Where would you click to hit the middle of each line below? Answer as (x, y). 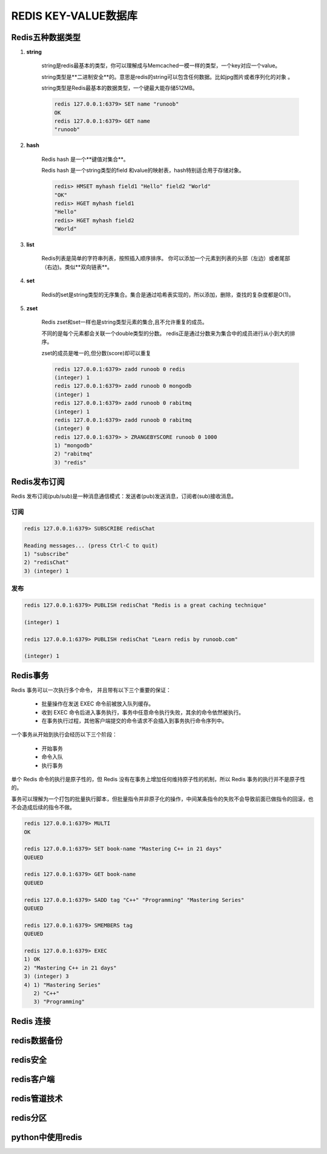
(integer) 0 (72, 429)
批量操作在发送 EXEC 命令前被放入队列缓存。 (98, 704)
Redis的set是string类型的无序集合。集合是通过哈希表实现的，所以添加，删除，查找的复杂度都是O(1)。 (168, 294)
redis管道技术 (37, 1098)
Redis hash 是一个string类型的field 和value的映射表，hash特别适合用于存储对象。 (143, 171)
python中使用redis (47, 1137)
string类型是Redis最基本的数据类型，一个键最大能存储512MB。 (120, 88)
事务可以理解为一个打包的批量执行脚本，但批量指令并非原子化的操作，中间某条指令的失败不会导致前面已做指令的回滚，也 (162, 799)
